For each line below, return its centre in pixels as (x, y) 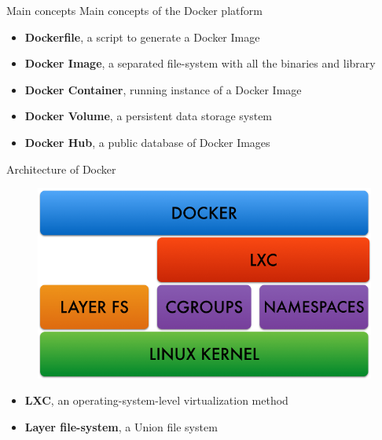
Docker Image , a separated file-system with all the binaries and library (200, 63)
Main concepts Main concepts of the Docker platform (134, 10)
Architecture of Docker (61, 169)
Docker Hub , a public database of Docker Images (147, 142)
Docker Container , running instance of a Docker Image (163, 89)
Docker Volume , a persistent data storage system (149, 116)
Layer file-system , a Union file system (121, 426)
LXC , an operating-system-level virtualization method (156, 400)
